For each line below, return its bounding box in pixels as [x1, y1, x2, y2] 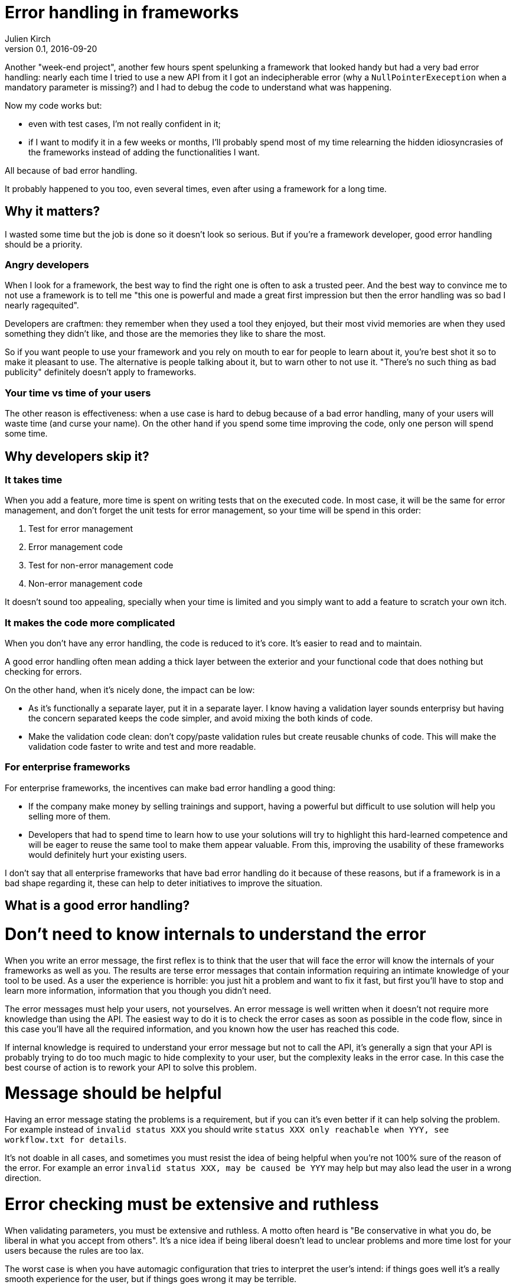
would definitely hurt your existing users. [28, 849, 187, 860]
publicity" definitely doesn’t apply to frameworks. [5, 367, 197, 378]
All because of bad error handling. [5, 165, 138, 175]
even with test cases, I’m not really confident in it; [28, 118, 221, 129]
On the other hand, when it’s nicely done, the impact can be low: [5, 685, 255, 695]
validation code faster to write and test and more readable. [28, 741, 256, 752]
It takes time [5, 473, 63, 486]
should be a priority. [5, 239, 83, 249]
